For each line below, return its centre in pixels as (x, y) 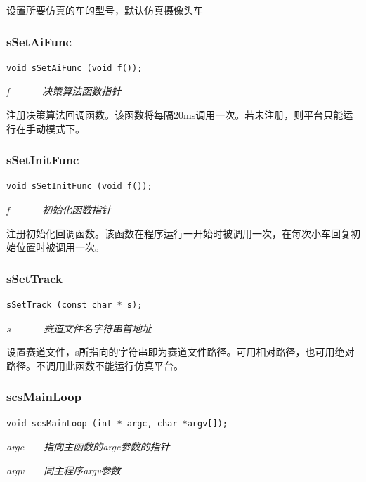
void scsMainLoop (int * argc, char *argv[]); (117, 423)
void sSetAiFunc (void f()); (74, 68)
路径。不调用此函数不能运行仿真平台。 (95, 365)
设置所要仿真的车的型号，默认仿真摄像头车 (105, 10)
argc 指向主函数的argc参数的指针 (88, 447)
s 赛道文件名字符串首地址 (79, 328)
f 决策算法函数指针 (64, 91)
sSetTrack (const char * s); (74, 305)
